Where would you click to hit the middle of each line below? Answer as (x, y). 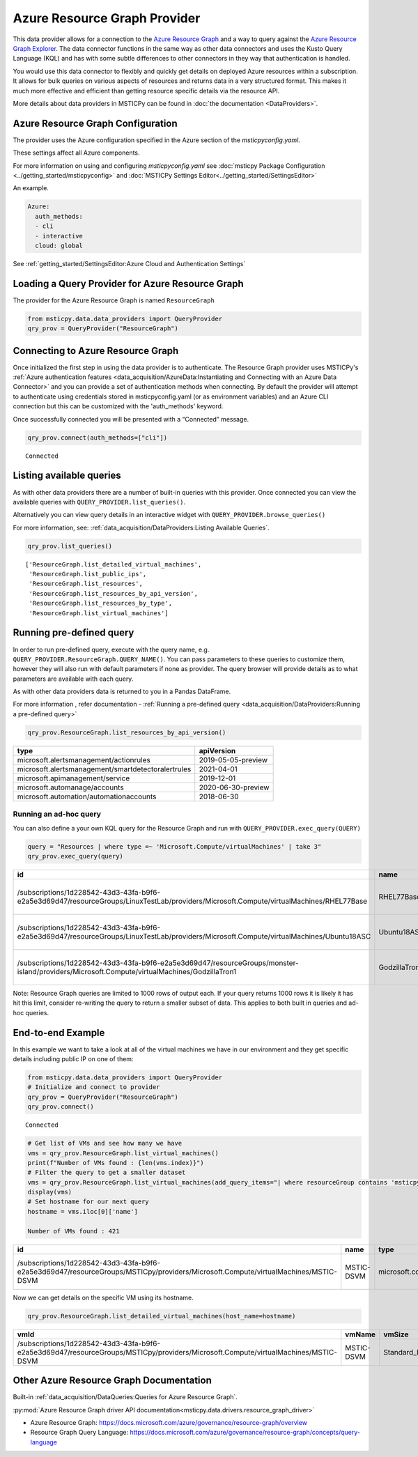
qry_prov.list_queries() (70, 546)
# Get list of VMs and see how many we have (105, 1143)
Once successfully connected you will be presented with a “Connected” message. (131, 419)
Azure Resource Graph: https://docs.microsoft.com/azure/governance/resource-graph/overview (169, 1422)
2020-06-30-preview (234, 787)
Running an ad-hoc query (57, 814)
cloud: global (59, 245)
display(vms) (50, 1192)
